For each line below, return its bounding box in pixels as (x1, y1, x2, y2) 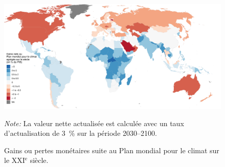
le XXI (4, 155, 25, 165)
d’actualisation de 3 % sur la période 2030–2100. (4, 128, 157, 138)
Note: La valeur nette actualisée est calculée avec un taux (4, 117, 184, 128)
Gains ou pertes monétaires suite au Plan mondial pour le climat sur (4, 145, 219, 155)
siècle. (30, 155, 49, 165)
